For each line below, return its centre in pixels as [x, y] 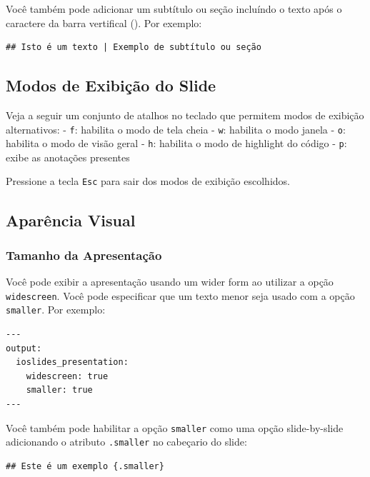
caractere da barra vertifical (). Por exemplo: [104, 22]
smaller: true [59, 390]
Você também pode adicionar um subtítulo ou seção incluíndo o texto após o [174, 9]
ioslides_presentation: [72, 362]
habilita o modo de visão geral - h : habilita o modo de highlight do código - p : [176, 143]
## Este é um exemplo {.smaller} [85, 466]
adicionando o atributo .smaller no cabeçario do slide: [126, 442]
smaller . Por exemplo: [56, 310]
